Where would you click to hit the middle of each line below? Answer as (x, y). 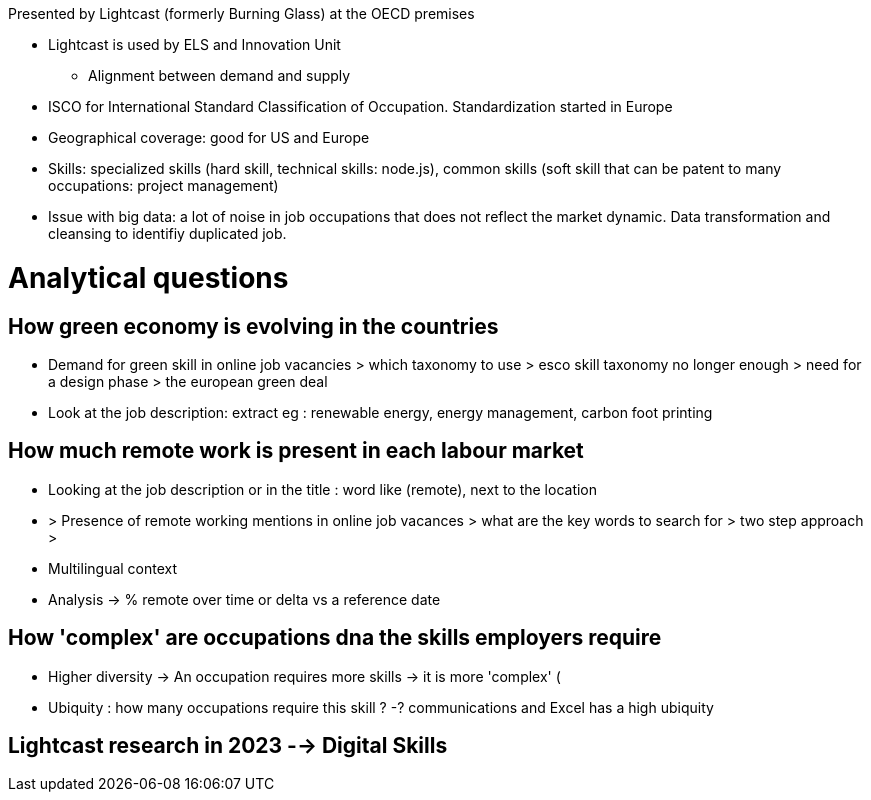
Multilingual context (113, 568)
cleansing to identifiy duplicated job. (167, 233)
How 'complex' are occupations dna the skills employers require (335, 638)
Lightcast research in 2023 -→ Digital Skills (228, 746)
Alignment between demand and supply (219, 75)
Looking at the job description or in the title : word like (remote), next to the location (323, 489)
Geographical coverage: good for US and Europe (209, 137)
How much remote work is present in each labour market (296, 451)
